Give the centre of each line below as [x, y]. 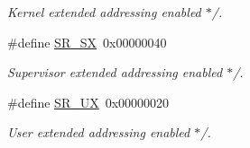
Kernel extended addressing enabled [104, 12]
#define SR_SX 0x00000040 [87, 42]
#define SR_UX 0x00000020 [88, 102]
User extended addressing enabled [99, 132]
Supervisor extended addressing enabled [115, 72]
